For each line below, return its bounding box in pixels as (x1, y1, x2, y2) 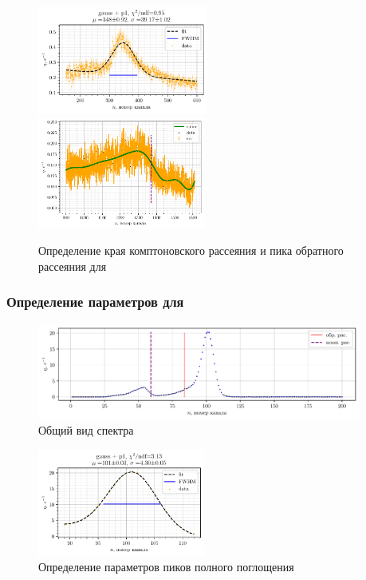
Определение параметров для (6, 292, 184, 312)
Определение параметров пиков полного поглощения (38, 558, 294, 575)
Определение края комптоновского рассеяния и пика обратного (38, 242, 344, 259)
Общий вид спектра (38, 422, 134, 439)
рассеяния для (38, 257, 107, 274)
